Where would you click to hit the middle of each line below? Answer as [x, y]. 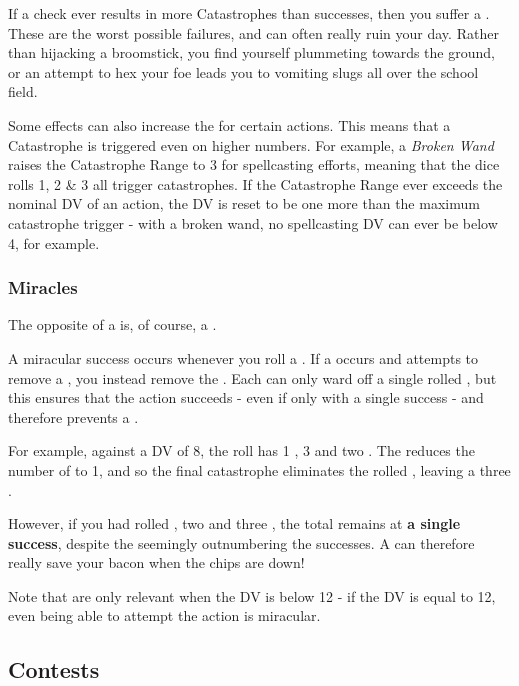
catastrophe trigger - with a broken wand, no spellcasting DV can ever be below [253, 222]
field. [23, 91]
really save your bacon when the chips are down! [156, 562]
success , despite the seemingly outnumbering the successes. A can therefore [241, 542]
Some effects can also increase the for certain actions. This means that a [229, 124]
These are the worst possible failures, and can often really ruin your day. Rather [253, 32]
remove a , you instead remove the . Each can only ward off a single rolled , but [252, 377]
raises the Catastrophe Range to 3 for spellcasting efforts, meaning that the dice [254, 164]
